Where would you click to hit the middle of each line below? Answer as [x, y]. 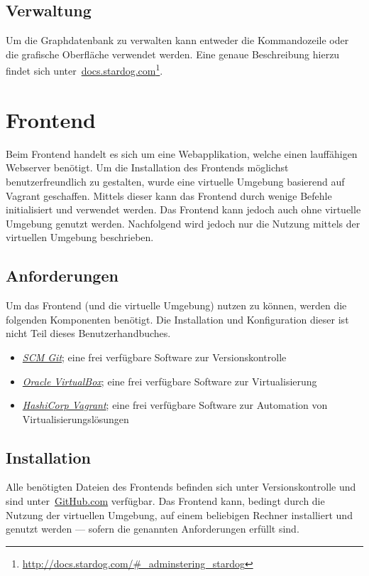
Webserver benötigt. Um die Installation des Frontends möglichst [147, 167]
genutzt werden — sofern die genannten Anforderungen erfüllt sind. [153, 529]
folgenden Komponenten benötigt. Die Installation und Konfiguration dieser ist [177, 319]
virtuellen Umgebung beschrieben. [80, 237]
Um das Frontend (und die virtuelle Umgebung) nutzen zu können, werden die [176, 305]
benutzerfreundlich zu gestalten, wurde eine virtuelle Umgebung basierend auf [175, 181]
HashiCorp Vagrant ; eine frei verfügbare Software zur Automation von [175, 405]
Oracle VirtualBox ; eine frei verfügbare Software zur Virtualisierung [170, 381]
